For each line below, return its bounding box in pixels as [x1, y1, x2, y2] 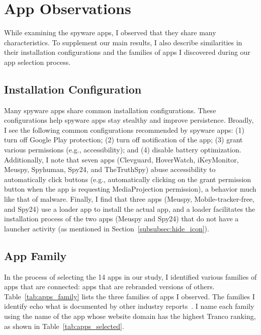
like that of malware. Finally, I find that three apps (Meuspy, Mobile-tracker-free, [4, 194, 254, 204]
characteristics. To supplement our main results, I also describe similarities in [4, 37, 242, 47]
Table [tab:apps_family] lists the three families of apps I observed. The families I [4, 291, 255, 301]
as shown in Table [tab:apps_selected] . [4, 320, 124, 331]
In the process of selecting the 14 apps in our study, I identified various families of [4, 271, 257, 282]
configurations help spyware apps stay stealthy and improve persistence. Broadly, [4, 115, 254, 125]
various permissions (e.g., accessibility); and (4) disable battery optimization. [4, 144, 241, 155]
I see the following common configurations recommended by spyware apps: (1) [4, 124, 244, 135]
